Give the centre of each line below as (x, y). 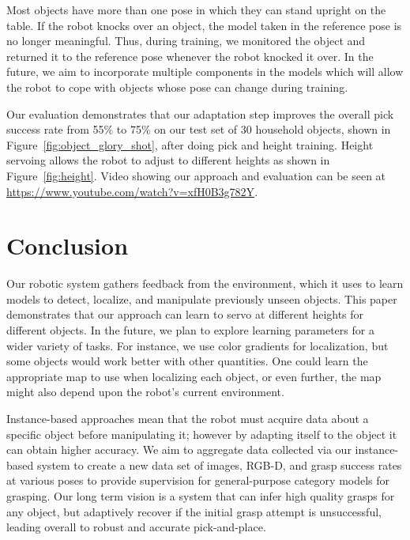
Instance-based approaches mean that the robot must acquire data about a (188, 418)
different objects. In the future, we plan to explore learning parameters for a (190, 330)
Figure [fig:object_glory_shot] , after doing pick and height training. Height (190, 144)
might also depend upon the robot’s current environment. (145, 392)
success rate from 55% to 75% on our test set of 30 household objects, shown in (199, 129)
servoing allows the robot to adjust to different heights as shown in (168, 160)
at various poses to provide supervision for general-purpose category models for (198, 480)
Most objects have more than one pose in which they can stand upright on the (196, 9)
